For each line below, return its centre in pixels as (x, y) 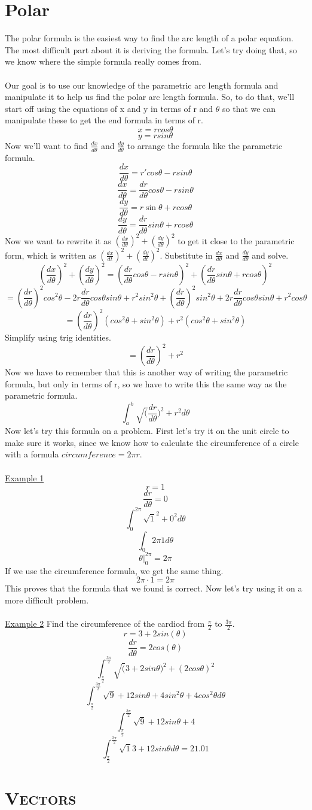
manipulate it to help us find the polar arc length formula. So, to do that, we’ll (150, 97)
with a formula (32, 454)
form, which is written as (51, 255)
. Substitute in (186, 255)
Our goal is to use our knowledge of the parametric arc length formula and (142, 85)
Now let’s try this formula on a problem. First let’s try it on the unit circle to (147, 431)
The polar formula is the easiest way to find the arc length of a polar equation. (149, 38)
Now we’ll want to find (46, 145)
